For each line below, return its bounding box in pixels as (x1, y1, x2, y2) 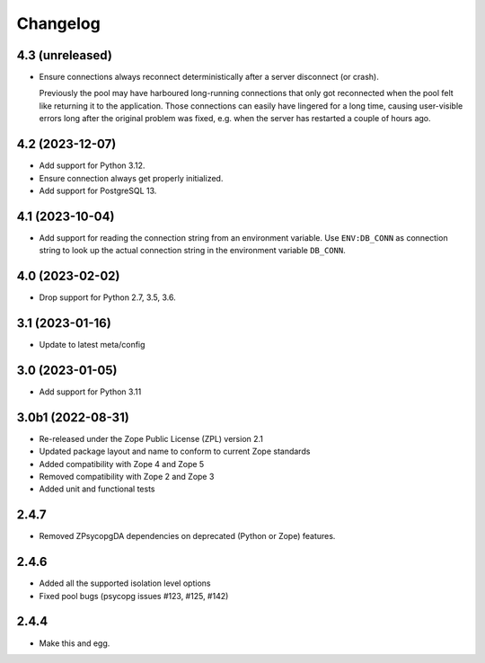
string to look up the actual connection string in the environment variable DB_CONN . (39, 245, 346, 256)
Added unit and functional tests (39, 483, 155, 494)
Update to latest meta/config (39, 340, 145, 350)
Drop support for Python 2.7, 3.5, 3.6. (39, 292, 176, 303)
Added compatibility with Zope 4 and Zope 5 (39, 458, 205, 469)
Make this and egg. (39, 638, 110, 649)
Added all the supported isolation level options (39, 578, 211, 588)
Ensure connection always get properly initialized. (39, 172, 224, 183)
